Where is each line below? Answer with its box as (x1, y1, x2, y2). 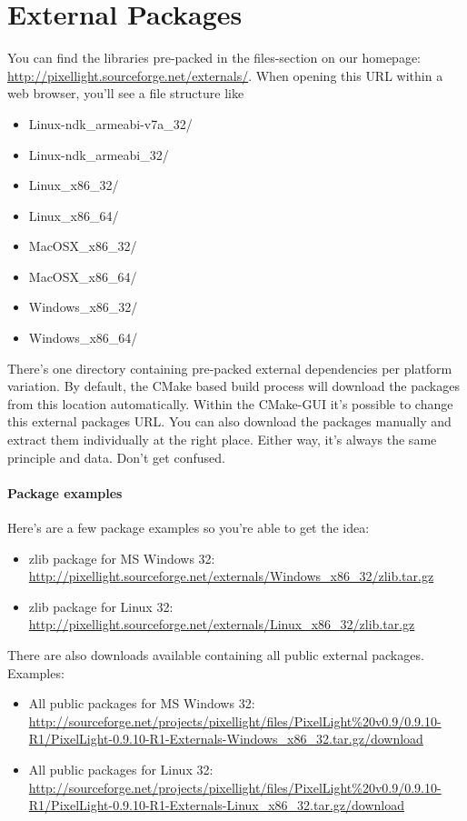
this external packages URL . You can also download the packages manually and (7, 412, 452, 431)
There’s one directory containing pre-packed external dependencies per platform (7, 358, 452, 377)
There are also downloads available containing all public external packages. (7, 645, 424, 664)
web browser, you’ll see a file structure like (7, 84, 244, 103)
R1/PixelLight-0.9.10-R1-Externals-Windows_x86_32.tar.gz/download (28, 729, 423, 748)
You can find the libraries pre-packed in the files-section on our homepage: (7, 48, 421, 67)
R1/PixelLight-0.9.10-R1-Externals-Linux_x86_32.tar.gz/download (28, 796, 405, 815)
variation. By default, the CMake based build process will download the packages (7, 376, 460, 395)
